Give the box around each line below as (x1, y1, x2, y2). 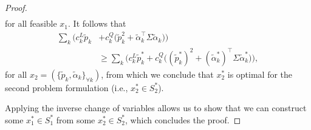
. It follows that (68, 17, 126, 30)
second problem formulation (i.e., (5, 81, 128, 94)
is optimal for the (227, 67, 293, 80)
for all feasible (5, 17, 57, 30)
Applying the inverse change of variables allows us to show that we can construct (5, 101, 307, 114)
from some (56, 113, 95, 126)
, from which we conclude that (101, 67, 214, 80)
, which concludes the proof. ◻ (125, 113, 241, 126)
